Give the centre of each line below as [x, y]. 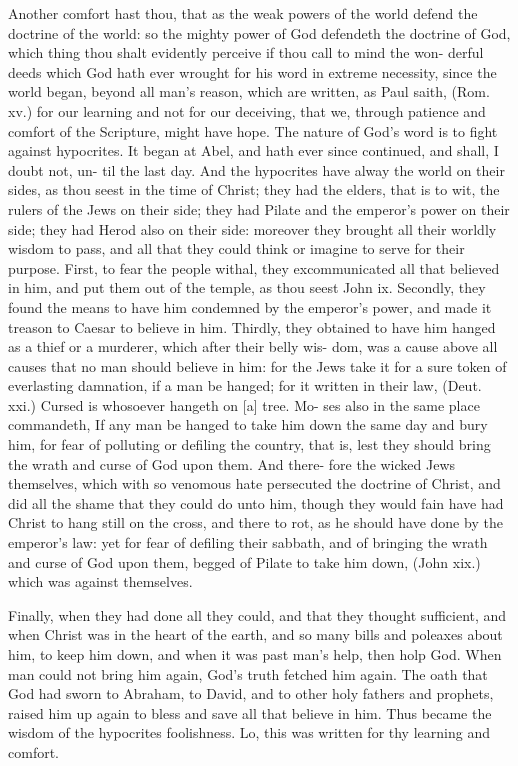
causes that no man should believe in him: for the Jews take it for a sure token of [257, 365]
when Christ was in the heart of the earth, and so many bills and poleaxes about [255, 634]
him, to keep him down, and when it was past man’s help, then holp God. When [255, 654]
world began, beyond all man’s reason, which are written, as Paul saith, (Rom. [249, 91]
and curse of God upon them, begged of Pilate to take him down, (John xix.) [244, 561]
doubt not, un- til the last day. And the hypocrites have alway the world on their [256, 169]
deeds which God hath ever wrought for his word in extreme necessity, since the [252, 71]
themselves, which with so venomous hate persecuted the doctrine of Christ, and [254, 483]
